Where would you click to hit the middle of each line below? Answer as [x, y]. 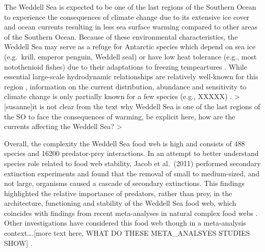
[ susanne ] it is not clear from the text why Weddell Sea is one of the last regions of [132, 106]
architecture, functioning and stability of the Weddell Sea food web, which [120, 203]
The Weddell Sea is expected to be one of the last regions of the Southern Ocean [130, 7]
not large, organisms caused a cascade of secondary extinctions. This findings [124, 183]
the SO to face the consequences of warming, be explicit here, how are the [120, 116]
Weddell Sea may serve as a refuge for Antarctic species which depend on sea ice [130, 46]
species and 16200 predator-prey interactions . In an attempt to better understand [131, 153]
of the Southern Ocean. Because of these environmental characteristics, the [121, 36]
